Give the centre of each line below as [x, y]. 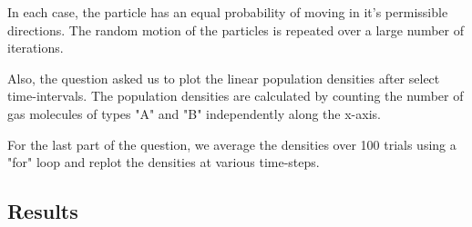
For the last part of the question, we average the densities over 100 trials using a [232, 144]
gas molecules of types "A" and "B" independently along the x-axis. [194, 113]
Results [43, 211]
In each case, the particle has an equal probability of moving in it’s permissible [228, 12]
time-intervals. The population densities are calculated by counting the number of [236, 96]
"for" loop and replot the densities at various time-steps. [164, 162]
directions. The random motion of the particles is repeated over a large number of [236, 30]
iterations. [36, 48]
